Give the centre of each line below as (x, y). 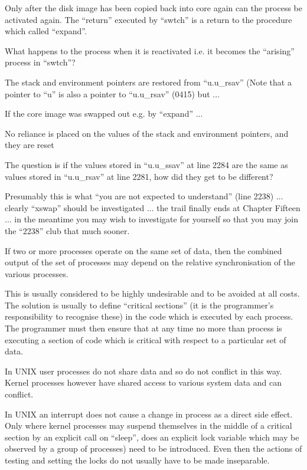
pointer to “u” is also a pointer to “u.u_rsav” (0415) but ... (112, 93)
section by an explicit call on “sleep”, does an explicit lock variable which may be (152, 437)
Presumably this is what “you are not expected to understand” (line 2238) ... (144, 196)
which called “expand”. (46, 31)
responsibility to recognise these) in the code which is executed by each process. (149, 316)
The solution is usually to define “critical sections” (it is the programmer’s (139, 305)
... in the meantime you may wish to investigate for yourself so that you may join (151, 219)
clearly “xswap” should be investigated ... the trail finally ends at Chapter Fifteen (153, 207)
